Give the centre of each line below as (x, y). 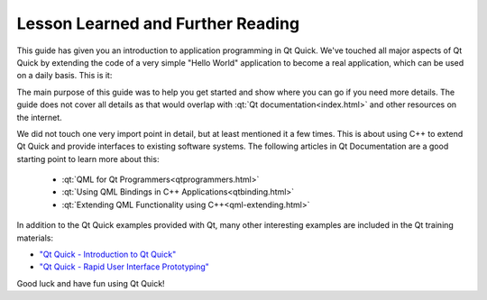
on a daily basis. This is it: (64, 76)
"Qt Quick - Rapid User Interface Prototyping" (124, 267)
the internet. (39, 117)
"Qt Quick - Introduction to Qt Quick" (108, 255)
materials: (35, 238)
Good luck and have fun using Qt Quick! (91, 283)
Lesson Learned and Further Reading (158, 23)
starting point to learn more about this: (88, 159)
